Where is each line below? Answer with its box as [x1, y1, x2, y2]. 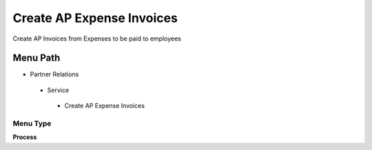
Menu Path [12, 52, 61, 64]
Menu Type [12, 119, 52, 128]
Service [47, 86, 70, 94]
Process [12, 133, 37, 141]
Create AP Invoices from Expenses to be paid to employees [12, 34, 182, 43]
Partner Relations [30, 70, 79, 78]
